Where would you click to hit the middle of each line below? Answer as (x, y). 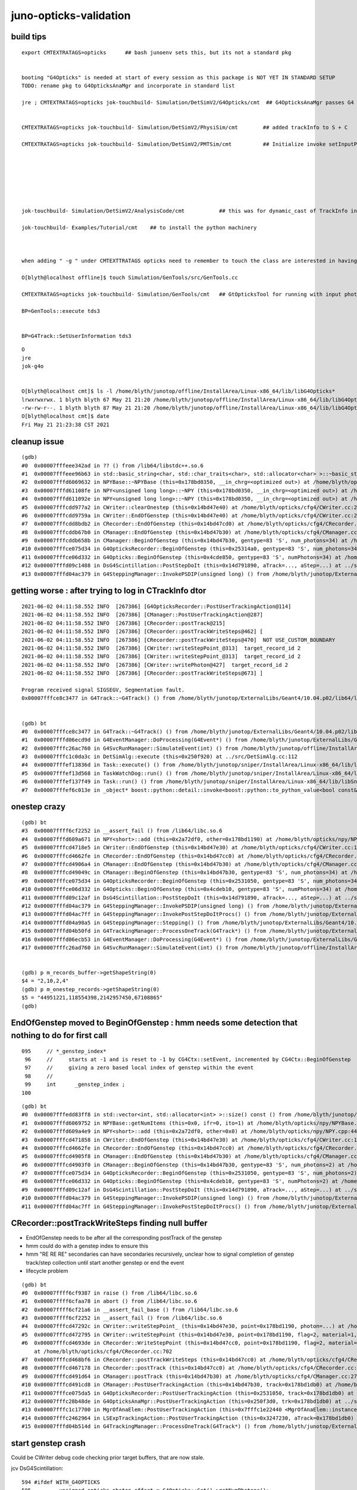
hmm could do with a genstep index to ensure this (87, 1246)
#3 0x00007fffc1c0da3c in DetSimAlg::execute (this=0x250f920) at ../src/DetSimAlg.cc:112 (159, 757)
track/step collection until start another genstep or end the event (105, 1262)
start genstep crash (48, 1443)
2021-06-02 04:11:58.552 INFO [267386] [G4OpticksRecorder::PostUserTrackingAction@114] (156, 607)
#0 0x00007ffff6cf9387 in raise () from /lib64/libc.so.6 (109, 1293)
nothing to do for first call (59, 1036)
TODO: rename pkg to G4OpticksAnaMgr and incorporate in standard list (128, 86)
